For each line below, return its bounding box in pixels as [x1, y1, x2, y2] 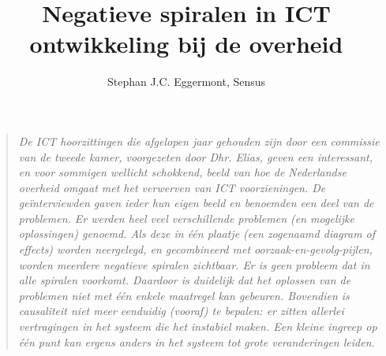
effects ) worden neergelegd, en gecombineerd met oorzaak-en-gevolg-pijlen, [18, 241, 373, 258]
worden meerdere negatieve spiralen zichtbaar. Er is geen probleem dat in [18, 256, 370, 273]
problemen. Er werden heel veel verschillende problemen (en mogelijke [18, 210, 354, 226]
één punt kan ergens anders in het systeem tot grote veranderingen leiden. [18, 333, 375, 350]
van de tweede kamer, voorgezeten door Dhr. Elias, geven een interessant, [18, 148, 373, 165]
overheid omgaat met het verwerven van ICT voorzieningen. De [18, 179, 326, 195]
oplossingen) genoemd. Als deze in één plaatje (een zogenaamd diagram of [18, 225, 376, 242]
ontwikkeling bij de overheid [29, 28, 343, 60]
